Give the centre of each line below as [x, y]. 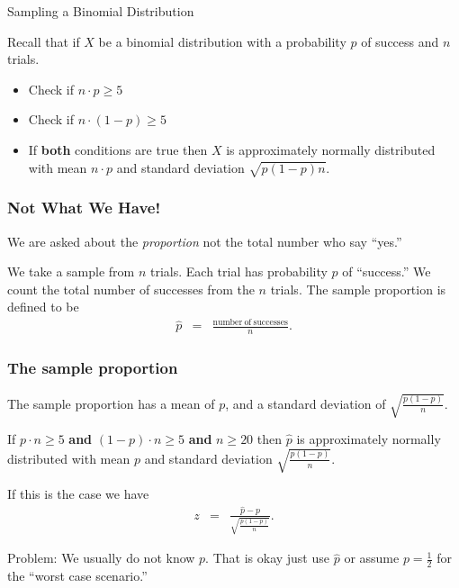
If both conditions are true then [118, 149]
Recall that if [44, 41]
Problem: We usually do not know [101, 558]
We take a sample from [71, 271]
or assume [372, 558]
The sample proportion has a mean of [111, 403]
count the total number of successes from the [131, 289]
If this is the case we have [78, 494]
